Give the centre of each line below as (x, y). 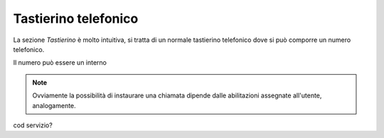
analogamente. (54, 105)
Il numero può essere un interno (60, 63)
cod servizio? (33, 125)
